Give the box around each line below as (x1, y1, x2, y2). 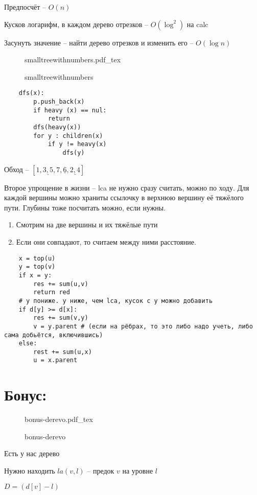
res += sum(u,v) (33, 280, 88, 288)
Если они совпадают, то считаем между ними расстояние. (16, 237, 196, 247)
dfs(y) (62, 149, 85, 156)
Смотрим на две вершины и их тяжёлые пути (16, 219, 158, 230)
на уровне (122, 465, 153, 476)
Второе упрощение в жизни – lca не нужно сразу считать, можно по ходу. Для (4, 182, 249, 193)
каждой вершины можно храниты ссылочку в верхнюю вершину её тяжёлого (4, 192, 244, 203)
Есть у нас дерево (4, 448, 60, 459)
